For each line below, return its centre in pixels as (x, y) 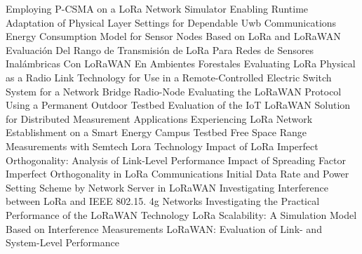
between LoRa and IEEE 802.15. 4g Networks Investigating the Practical (163, 201)
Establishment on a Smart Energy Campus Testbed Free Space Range (156, 132)
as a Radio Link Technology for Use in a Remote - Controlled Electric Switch (169, 77)
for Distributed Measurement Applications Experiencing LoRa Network (159, 118)
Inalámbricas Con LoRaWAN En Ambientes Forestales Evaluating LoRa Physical (181, 63)
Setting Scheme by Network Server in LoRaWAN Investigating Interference (167, 187)
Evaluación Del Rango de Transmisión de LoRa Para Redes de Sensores (160, 49)
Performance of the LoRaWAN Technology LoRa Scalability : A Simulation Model (181, 214)
